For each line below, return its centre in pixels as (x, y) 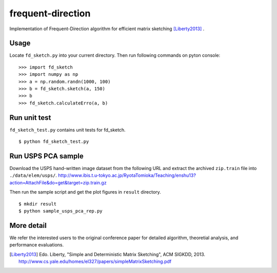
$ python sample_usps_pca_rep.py (61, 211)
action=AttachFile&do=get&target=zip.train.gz (58, 182)
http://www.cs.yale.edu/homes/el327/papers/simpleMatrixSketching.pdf (95, 262)
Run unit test (30, 118)
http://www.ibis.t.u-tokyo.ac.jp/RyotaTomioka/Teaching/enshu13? (127, 175)
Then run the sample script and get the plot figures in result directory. (85, 192)
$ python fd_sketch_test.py (54, 142)
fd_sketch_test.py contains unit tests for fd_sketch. (67, 130)
